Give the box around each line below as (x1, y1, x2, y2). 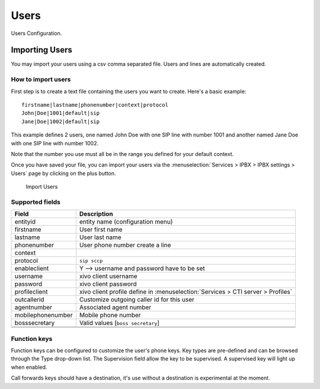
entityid (14, 218, 36, 226)
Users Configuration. (11, 30, 62, 37)
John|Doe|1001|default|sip (21, 110, 100, 117)
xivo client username (79, 272, 137, 280)
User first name (79, 225, 123, 234)
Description (79, 210, 113, 218)
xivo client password (79, 280, 137, 288)
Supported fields (11, 197, 61, 206)
